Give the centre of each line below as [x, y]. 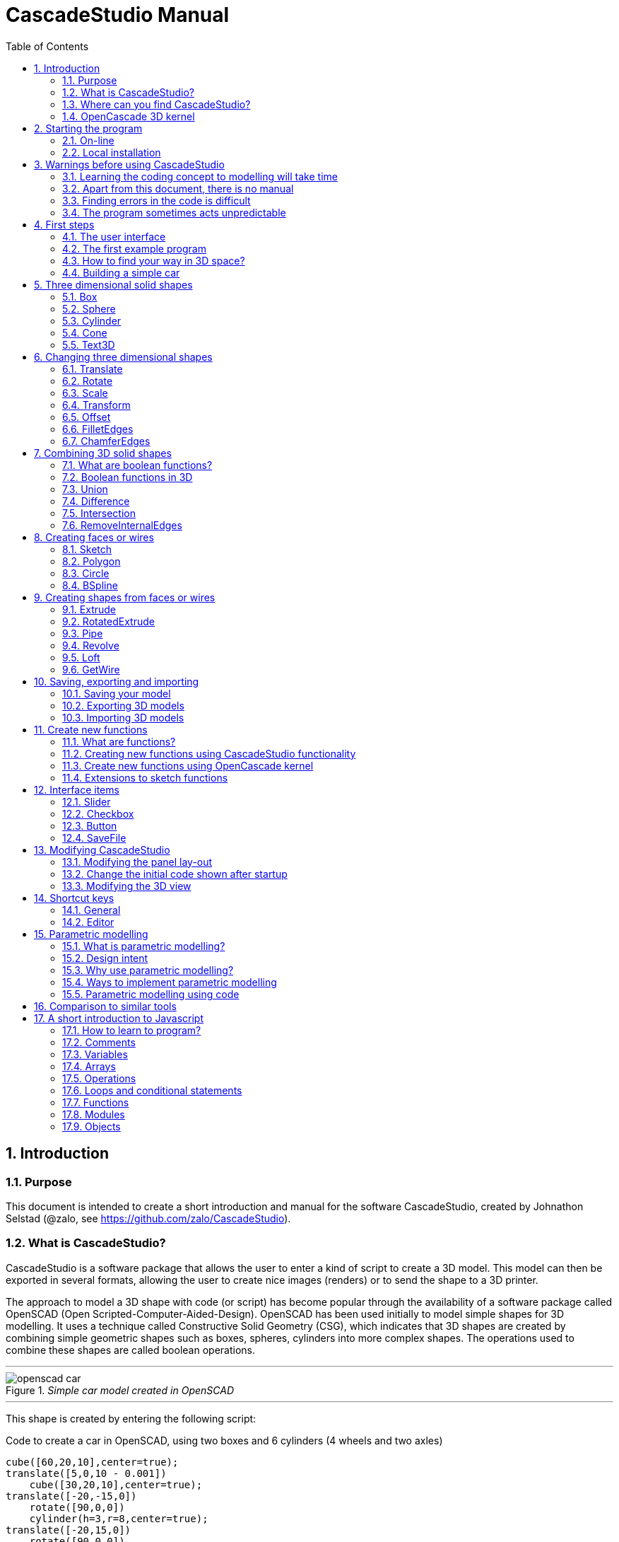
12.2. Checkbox [98, 813]
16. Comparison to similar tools [105, 1006]
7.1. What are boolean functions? [137, 465]
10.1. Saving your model [117, 693]
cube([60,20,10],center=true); [92, 1462]
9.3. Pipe [83, 633]
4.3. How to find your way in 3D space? [154, 260]
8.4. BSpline [90, 585]
